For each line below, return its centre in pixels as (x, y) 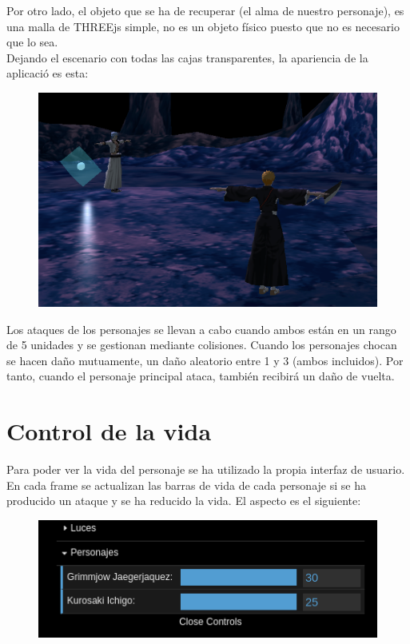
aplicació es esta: (48, 73)
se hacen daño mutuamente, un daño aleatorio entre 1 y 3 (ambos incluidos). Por (205, 360)
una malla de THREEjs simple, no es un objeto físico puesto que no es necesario (203, 26)
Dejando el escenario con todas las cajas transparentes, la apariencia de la (187, 57)
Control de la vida (109, 431)
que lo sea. (32, 42)
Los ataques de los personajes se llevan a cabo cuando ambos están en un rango (201, 329)
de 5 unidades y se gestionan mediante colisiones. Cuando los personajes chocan (202, 345)
